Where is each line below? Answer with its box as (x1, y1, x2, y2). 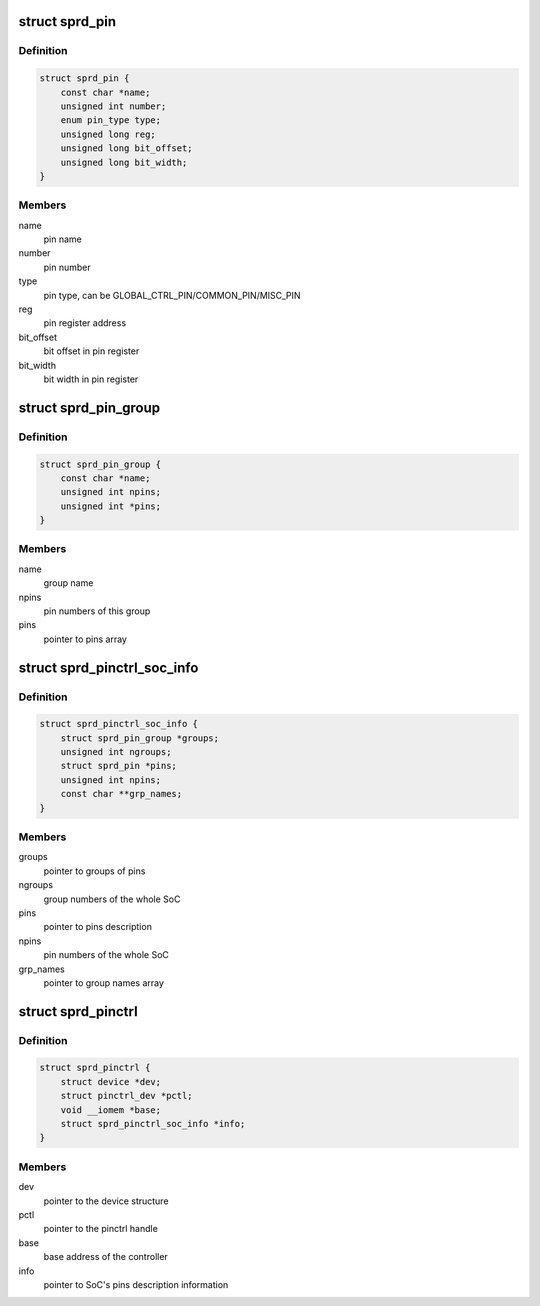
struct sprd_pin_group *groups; (60, 732, 220, 744)
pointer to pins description (43, 921, 152, 933)
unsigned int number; (60, 100, 167, 112)
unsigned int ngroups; (60, 746, 172, 758)
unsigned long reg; (60, 128, 157, 140)
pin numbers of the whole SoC (43, 949, 170, 961)
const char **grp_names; (60, 788, 183, 800)
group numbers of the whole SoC (43, 893, 181, 905)
